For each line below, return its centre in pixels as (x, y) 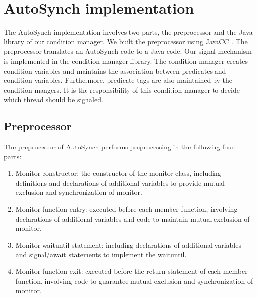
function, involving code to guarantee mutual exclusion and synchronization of (134, 280)
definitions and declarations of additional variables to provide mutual (120, 182)
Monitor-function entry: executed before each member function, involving (127, 209)
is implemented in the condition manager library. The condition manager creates (126, 60)
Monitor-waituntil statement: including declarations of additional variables (128, 244)
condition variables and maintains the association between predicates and (115, 70)
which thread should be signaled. (54, 99)
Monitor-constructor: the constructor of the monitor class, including (118, 173)
